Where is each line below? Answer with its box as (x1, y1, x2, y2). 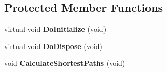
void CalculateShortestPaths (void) (4, 58, 126, 68)
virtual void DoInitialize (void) (4, 23, 107, 34)
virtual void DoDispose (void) (4, 40, 102, 51)
